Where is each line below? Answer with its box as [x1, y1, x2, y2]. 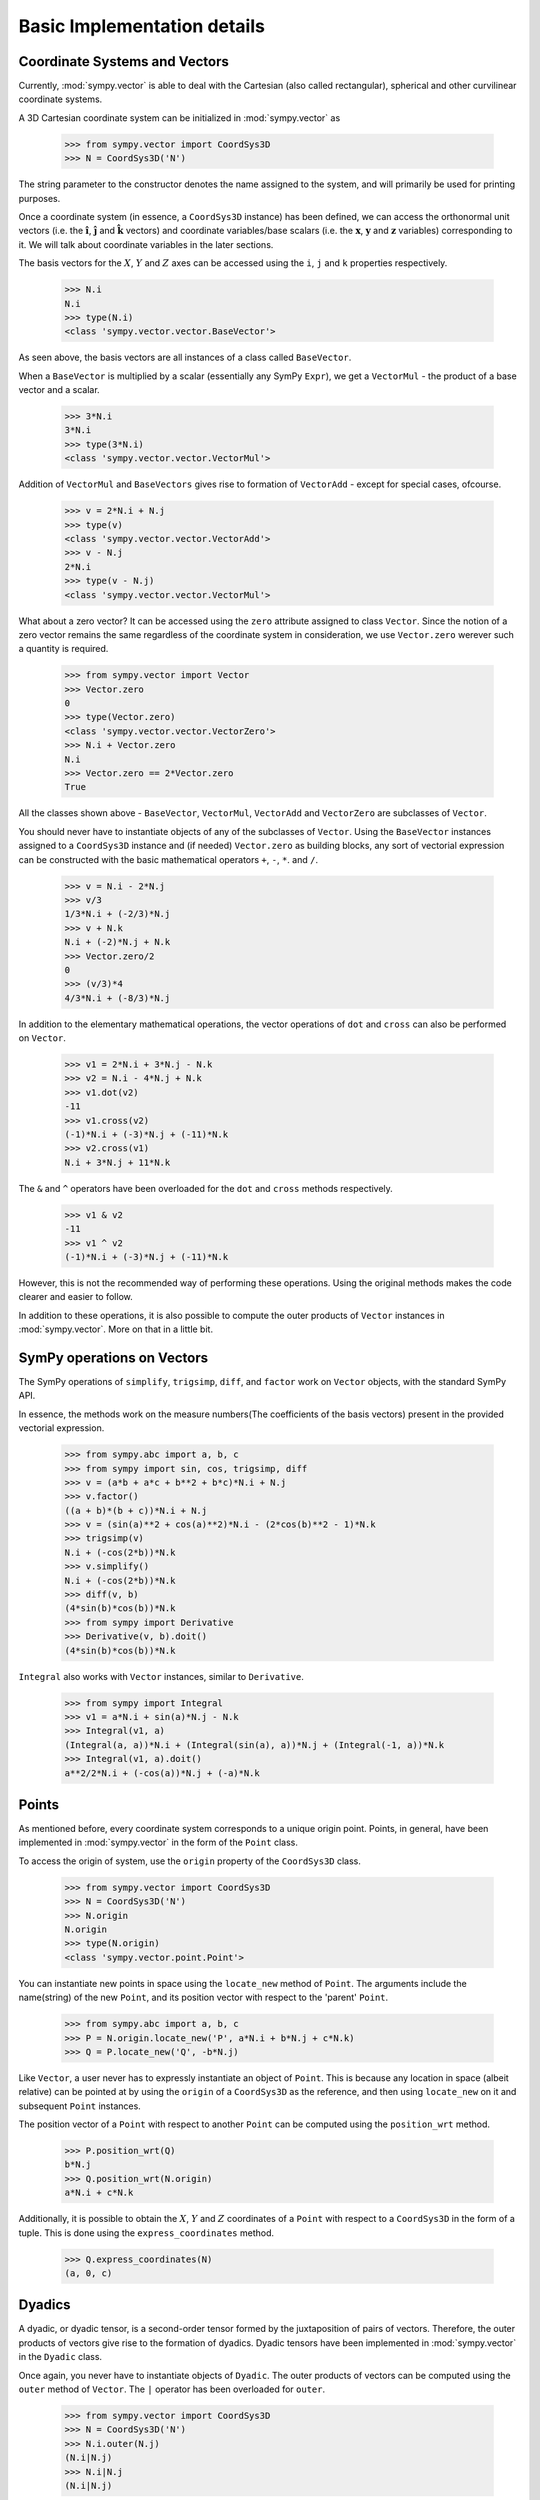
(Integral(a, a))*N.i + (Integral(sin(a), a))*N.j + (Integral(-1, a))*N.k [64, 1739, 445, 1750]
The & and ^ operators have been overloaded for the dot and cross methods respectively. [18, 1182, 394, 1194]
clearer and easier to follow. [18, 1291, 134, 1303]
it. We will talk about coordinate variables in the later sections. [18, 238, 274, 250]
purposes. [18, 192, 61, 204]
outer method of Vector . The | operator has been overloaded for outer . [18, 2383, 325, 2395]
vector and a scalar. [18, 384, 100, 396]
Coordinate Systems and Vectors [18, 53, 229, 70]
